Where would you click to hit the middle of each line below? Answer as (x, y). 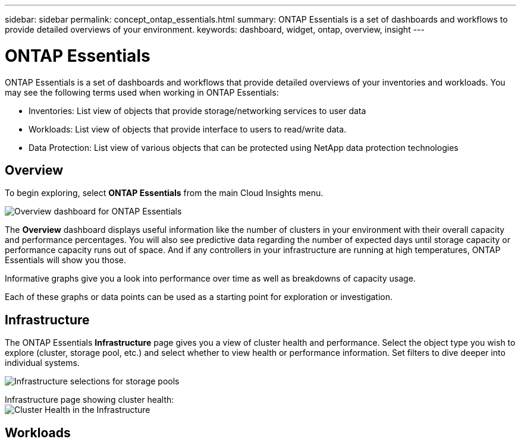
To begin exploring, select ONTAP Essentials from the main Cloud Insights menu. (164, 193)
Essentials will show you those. (65, 260)
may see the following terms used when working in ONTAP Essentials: (142, 92)
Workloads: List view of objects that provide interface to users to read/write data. (188, 129)
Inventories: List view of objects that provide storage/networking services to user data (197, 110)
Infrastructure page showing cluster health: (90, 400)
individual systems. (42, 363)
